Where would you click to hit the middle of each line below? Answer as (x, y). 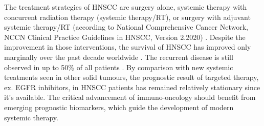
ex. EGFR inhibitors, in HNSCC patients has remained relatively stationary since (132, 87)
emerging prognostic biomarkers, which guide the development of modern (119, 107)
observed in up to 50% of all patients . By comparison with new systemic (119, 67)
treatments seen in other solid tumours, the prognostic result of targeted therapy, (131, 77)
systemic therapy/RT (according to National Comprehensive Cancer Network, (126, 27)
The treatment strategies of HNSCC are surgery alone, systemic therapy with (126, 7)
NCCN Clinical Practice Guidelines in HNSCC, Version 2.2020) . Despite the (125, 37)
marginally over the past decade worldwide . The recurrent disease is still (119, 57)
